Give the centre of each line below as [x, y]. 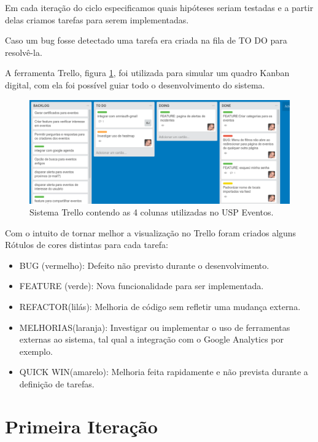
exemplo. [36, 351]
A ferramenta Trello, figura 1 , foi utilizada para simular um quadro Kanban [147, 73]
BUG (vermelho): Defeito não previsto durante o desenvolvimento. [144, 265]
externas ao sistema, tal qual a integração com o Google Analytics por [152, 339]
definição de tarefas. [57, 384]
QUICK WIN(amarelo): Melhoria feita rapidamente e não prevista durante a [164, 372]
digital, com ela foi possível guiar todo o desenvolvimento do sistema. [135, 84]
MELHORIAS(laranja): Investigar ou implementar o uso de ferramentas [155, 327]
